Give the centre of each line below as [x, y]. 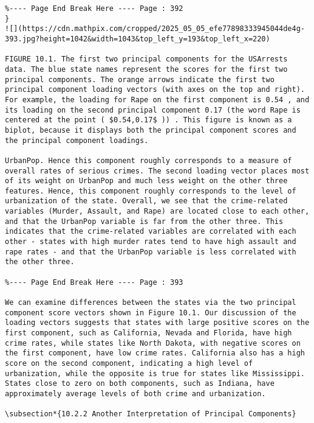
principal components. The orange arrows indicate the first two [140, 79]
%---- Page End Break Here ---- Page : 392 [94, 9]
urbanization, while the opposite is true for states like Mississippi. [155, 373]
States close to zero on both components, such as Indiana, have [140, 384]
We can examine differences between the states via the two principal [151, 303]
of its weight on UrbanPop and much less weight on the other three [146, 181]
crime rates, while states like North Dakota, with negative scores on [153, 343]
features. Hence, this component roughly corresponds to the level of [151, 191]
